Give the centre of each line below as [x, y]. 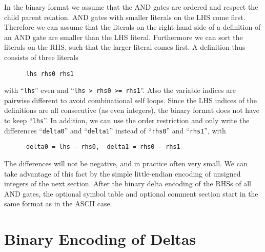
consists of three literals [41, 57]
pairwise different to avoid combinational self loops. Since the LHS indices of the [130, 100]
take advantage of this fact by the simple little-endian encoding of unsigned [123, 173]
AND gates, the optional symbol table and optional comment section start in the [131, 193]
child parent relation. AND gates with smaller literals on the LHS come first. [125, 17]
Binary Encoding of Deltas [100, 239]
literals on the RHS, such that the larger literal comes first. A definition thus [125, 47]
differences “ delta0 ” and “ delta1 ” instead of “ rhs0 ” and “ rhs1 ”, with [115, 130]
